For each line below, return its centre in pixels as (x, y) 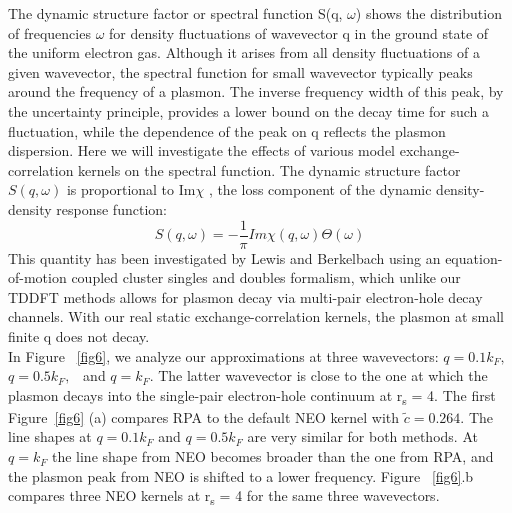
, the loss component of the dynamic (320, 189)
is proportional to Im (131, 189)
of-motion (37, 277)
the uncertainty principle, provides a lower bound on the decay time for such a (249, 110)
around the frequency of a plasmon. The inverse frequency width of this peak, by (256, 91)
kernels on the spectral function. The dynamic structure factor (269, 169)
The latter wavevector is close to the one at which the (323, 375)
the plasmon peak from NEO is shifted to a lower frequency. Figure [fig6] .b (241, 475)
